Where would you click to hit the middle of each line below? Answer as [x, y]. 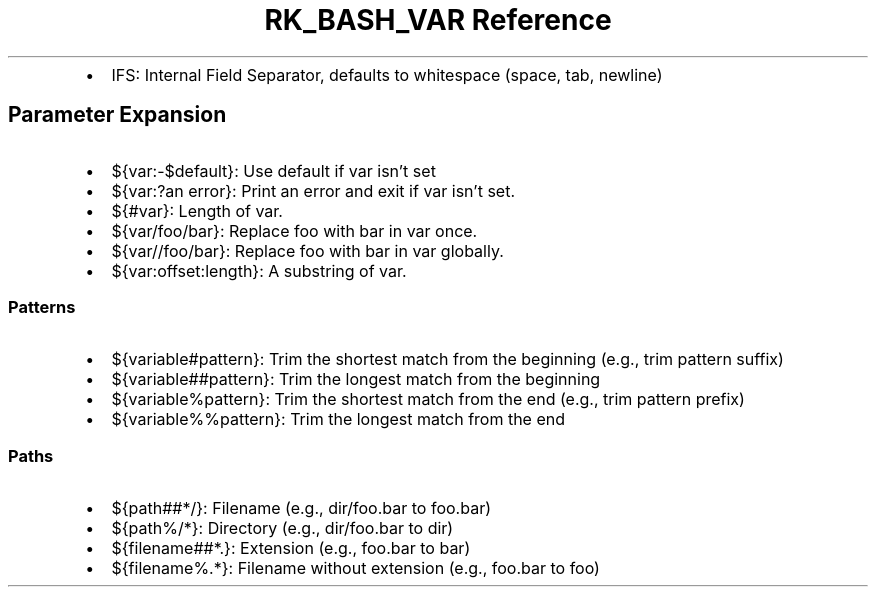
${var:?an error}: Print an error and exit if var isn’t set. [313, 190]
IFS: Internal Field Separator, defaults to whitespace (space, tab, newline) [387, 74]
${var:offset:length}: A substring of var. [259, 270]
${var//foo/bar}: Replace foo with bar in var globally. [307, 250]
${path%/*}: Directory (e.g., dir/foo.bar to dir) [282, 528]
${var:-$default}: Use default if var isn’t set [273, 170]
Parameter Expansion [117, 115]
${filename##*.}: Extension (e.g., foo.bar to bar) [291, 548]
